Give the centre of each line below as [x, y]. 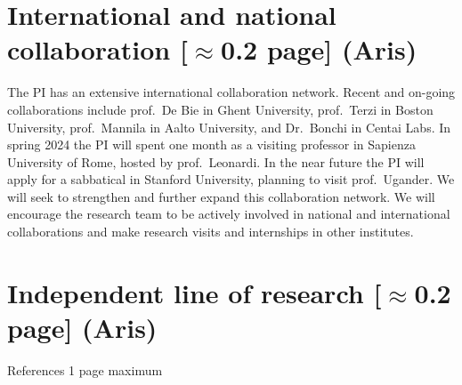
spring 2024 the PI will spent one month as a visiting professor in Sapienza [211, 144]
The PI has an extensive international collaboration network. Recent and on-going [231, 92]
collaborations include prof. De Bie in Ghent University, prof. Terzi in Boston [220, 109]
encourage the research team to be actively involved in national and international [229, 214]
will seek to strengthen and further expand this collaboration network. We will [221, 196]
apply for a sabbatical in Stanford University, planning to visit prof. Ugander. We [231, 179]
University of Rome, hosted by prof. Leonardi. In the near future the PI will [216, 161]
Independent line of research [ [195, 292]
